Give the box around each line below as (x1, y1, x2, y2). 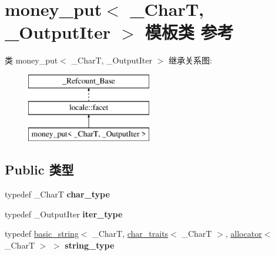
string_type (65, 239, 115, 251)
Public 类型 (5, 160, 74, 179)
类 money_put (5, 54, 58, 66)
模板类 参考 (145, 20, 234, 44)
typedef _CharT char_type (5, 188, 110, 200)
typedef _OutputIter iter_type (5, 207, 123, 220)
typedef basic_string (5, 227, 79, 240)
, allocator (225, 227, 262, 240)
